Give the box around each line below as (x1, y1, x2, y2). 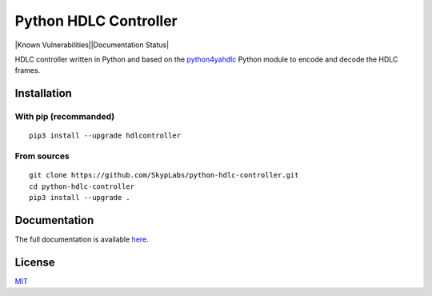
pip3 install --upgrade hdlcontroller (29, 131, 182, 140)
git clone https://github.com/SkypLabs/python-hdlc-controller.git (29, 170, 299, 180)
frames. (14, 66, 41, 75)
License (14, 255, 55, 269)
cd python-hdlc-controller (29, 182, 135, 191)
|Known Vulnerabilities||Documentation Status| (14, 40, 170, 50)
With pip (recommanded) (14, 111, 115, 122)
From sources (14, 150, 70, 162)
